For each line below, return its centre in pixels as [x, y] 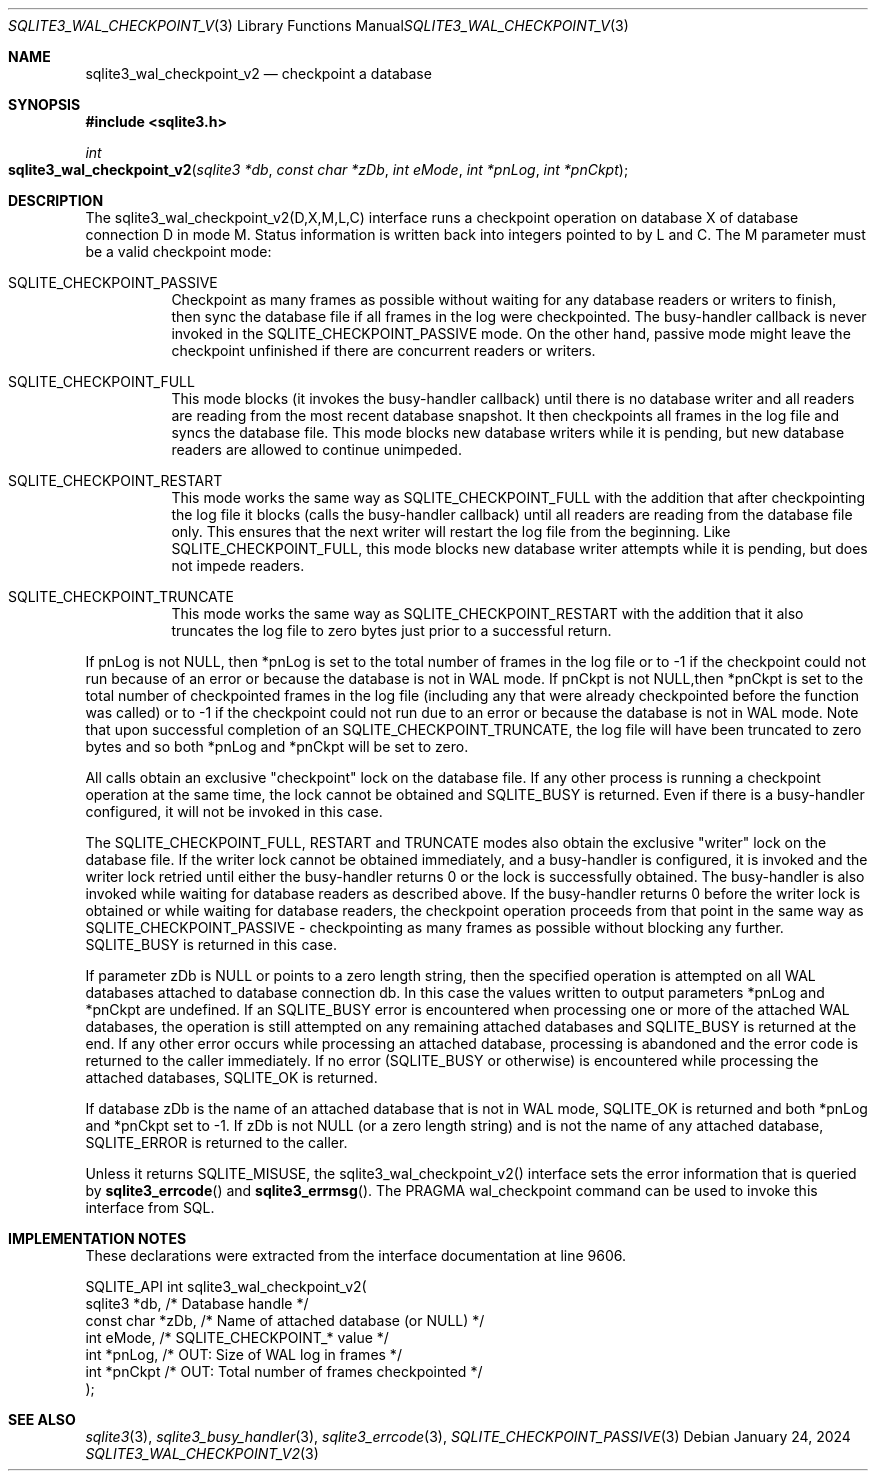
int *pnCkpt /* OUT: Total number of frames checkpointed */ [284, 1371]
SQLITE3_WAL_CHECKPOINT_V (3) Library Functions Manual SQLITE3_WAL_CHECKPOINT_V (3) [318, 25]
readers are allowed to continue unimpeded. [316, 449]
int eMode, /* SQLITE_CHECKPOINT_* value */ [237, 1337]
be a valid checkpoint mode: [178, 251]
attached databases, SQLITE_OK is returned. [231, 1077]
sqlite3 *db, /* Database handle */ [197, 1303]
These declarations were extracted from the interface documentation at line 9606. [355, 1255]
